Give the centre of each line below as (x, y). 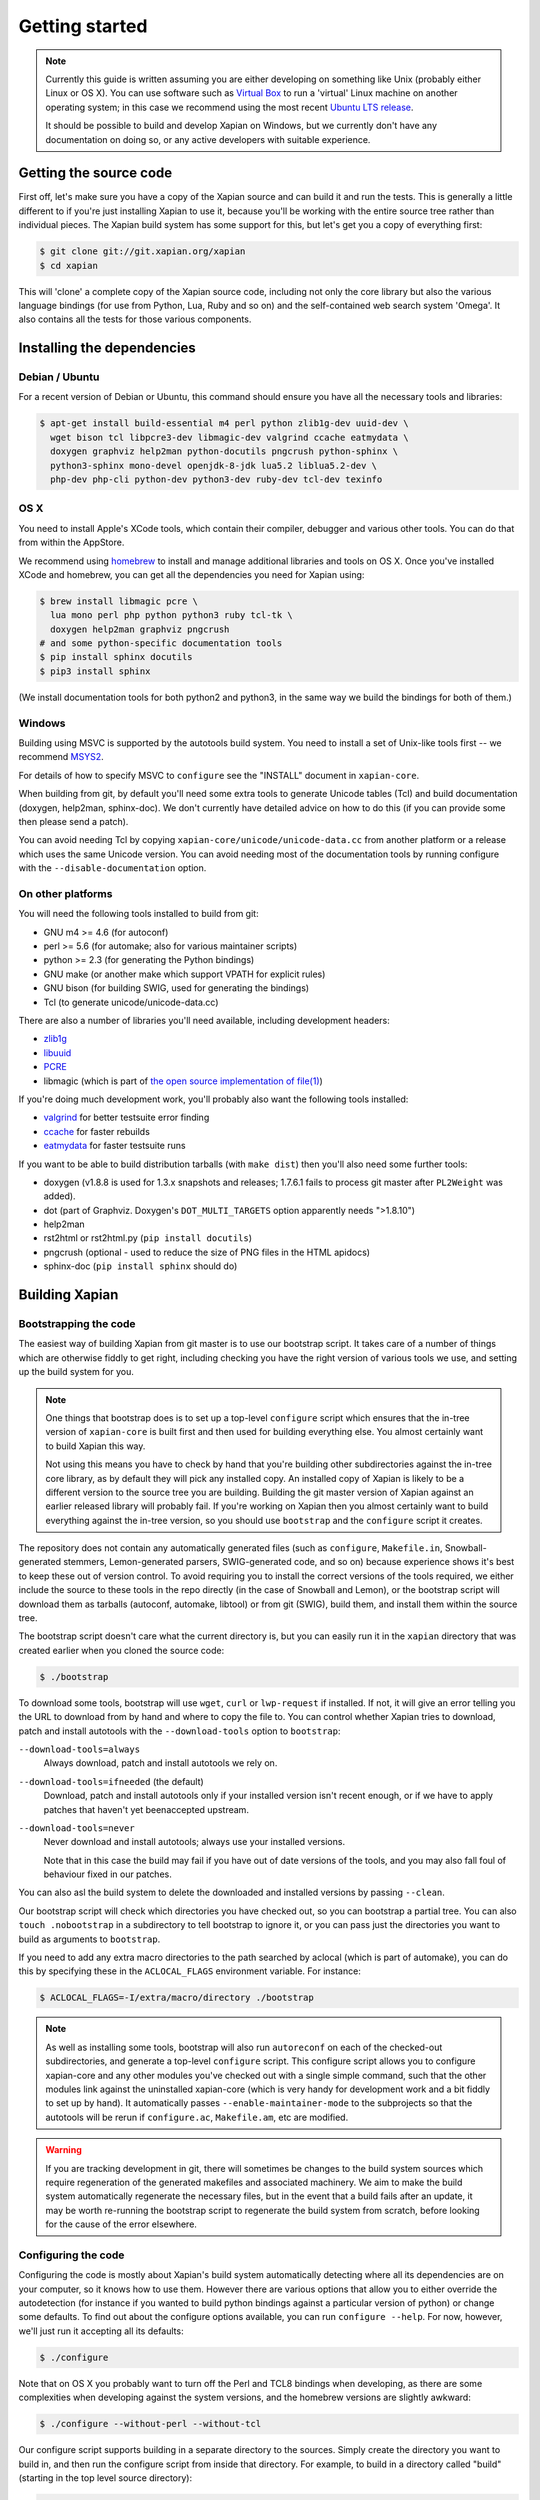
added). (59, 1196)
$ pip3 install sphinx (95, 671)
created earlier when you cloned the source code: (121, 1650)
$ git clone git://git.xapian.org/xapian (142, 251)
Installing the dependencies (107, 348)
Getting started (83, 26)
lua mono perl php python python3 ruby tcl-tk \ (172, 615)
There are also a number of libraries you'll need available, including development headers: (204, 1020)
